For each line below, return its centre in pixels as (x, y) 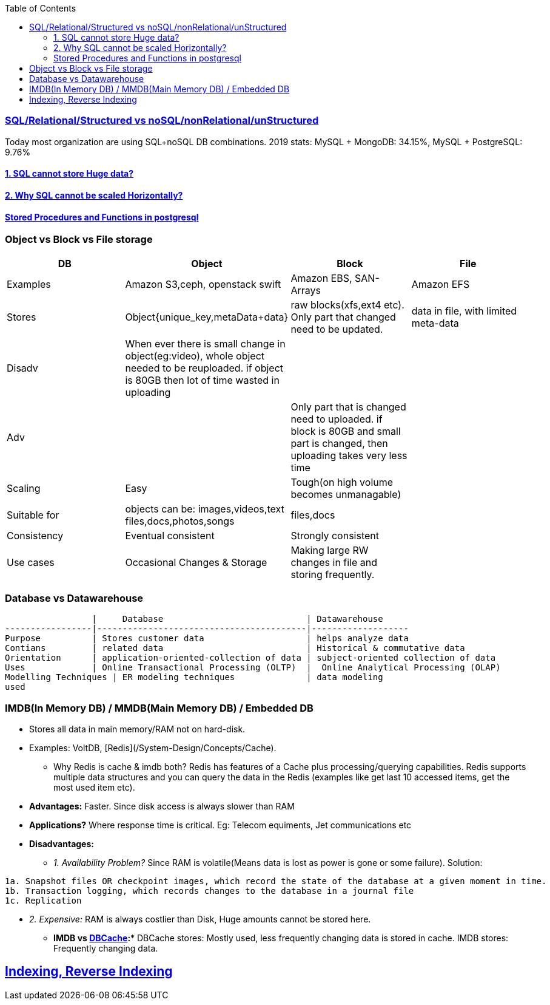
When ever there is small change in (205, 343)
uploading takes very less (349, 455)
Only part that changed (343, 317)
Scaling (24, 488)
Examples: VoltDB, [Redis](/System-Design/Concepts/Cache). (153, 748)
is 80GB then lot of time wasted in (202, 380)
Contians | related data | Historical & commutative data (235, 648)
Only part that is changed (348, 407)
